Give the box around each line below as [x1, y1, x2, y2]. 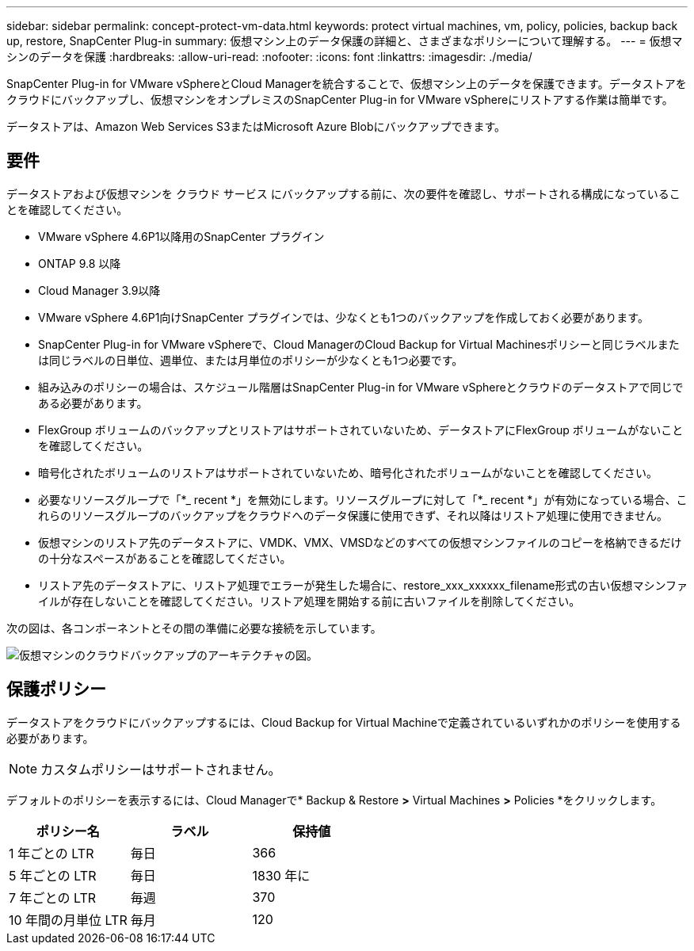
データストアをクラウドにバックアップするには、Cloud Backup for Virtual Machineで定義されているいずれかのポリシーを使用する [6, 715, 681, 729]
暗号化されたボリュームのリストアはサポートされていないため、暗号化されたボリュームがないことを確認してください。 [38, 465, 658, 479]
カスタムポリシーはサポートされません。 [40, 761, 281, 777]
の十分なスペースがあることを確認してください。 [38, 551, 292, 565]
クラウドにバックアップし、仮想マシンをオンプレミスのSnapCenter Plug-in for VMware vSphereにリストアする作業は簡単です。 [6, 93, 673, 106]
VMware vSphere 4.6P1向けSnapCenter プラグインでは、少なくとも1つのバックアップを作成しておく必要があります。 [38, 310, 649, 324]
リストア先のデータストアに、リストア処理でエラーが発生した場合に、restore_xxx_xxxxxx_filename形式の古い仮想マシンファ [38, 578, 688, 592]
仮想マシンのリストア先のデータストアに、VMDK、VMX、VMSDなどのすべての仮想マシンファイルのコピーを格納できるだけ [38, 535, 682, 549]
